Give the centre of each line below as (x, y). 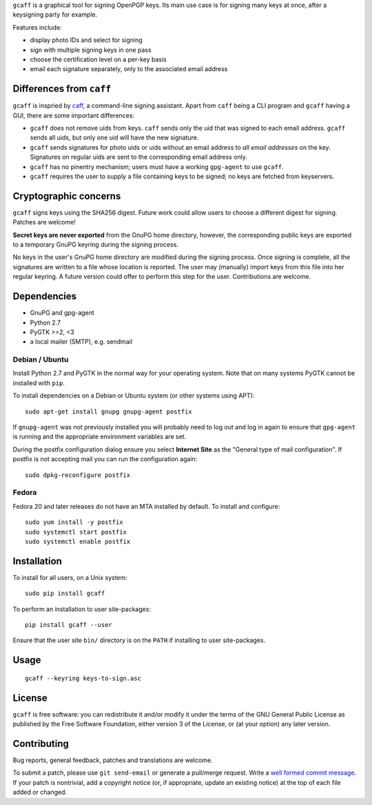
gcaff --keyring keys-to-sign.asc (83, 678)
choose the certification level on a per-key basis (98, 59)
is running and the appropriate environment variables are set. (100, 437)
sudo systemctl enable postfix (78, 541)
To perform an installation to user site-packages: (82, 609)
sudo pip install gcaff (65, 593)
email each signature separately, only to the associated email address (129, 69)
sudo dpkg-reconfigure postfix (78, 475)
